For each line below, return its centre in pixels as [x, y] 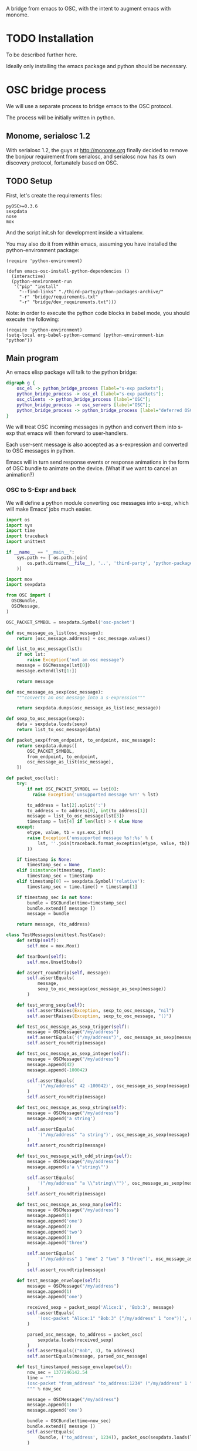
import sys [19, 525]
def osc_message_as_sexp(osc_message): [55, 692]
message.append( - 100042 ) [57, 1070]
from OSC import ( [28, 595]
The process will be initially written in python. [61, 118]
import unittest [26, 542]
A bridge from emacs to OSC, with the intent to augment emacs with [89, 9]
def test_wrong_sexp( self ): [51, 1005]
